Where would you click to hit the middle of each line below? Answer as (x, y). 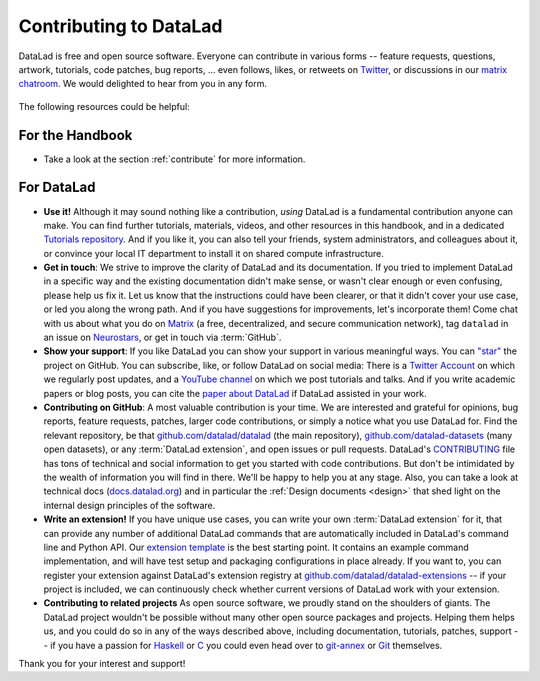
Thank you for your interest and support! (102, 664)
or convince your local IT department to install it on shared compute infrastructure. (214, 253)
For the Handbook (75, 135)
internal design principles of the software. (129, 505)
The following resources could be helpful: (104, 106)
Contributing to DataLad (121, 26)
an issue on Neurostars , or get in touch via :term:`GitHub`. (162, 337)
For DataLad (57, 187)
